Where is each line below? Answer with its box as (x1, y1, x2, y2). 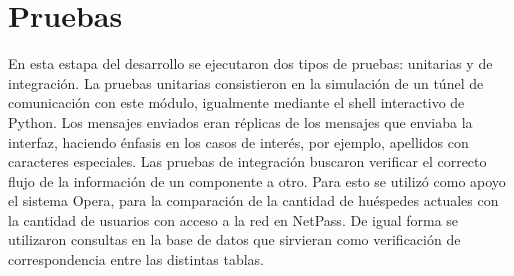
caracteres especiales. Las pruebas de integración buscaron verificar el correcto (8, 151, 487, 172)
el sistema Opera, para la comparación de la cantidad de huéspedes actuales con (8, 190, 499, 211)
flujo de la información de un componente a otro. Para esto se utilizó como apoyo (8, 170, 506, 191)
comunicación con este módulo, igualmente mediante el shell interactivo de (8, 92, 465, 113)
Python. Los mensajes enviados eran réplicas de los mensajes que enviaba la (8, 111, 473, 132)
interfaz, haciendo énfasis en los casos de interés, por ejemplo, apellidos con (8, 131, 469, 152)
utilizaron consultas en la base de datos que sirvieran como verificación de (8, 229, 461, 250)
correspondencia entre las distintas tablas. (8, 249, 265, 270)
